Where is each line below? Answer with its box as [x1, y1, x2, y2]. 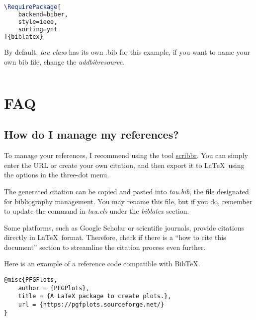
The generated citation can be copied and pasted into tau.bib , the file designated [4, 186, 249, 196]
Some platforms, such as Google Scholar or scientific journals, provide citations [4, 222, 244, 233]
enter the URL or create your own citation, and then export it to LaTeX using [4, 160, 245, 170]
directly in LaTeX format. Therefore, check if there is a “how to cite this [4, 232, 226, 242]
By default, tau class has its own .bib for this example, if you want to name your [4, 47, 250, 57]
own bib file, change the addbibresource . [4, 56, 125, 67]
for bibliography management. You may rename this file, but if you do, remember [4, 196, 253, 206]
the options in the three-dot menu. [4, 169, 109, 180]
